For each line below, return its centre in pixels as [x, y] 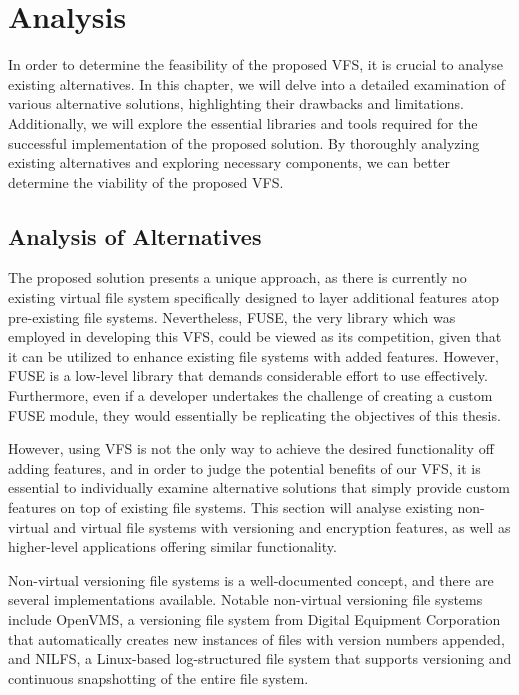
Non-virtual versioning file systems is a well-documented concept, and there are [251, 579]
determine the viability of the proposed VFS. [146, 181]
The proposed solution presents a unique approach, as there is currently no [237, 277]
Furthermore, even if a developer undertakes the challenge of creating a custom [250, 395]
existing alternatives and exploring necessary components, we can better [229, 162]
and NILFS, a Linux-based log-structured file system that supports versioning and [260, 658]
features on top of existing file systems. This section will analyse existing [230, 507]
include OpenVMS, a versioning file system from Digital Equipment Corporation [254, 618]
